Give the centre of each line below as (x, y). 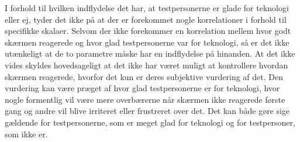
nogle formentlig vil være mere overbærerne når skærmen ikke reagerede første (145, 99)
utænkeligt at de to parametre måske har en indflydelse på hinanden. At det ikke (150, 53)
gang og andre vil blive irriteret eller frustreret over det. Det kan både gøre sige (147, 111)
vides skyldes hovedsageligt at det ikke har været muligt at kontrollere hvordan (146, 65)
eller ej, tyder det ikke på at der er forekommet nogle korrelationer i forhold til (146, 19)
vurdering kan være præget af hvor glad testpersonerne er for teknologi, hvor (142, 88)
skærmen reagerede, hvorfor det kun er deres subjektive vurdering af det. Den (144, 76)
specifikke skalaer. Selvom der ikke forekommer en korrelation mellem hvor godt (148, 31)
